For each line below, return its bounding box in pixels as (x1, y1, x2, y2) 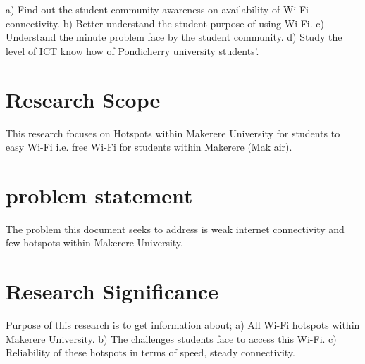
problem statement (6, 180, 193, 209)
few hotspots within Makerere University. (6, 235, 183, 250)
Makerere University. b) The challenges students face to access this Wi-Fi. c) (6, 331, 337, 346)
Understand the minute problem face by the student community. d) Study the (6, 30, 342, 44)
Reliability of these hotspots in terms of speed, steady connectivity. (6, 345, 295, 360)
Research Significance (6, 277, 218, 306)
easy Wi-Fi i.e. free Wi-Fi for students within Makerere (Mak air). (6, 139, 292, 154)
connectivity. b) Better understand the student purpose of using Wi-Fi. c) (6, 15, 324, 30)
